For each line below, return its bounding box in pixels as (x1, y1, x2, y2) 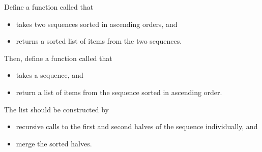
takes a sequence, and (16, 70, 83, 80)
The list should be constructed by (4, 104, 109, 114)
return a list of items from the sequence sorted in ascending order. (16, 86, 222, 97)
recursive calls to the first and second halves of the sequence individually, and (16, 121, 258, 132)
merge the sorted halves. (16, 138, 92, 148)
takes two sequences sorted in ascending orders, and (16, 18, 178, 29)
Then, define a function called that (4, 52, 112, 63)
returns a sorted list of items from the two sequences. (16, 36, 182, 46)
